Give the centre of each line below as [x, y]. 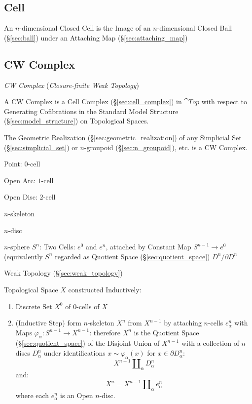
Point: [13, 164]
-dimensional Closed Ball [195, 28]
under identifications [74, 353]
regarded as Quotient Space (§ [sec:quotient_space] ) [132, 256]
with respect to [224, 101]
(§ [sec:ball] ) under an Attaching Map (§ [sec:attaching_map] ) [96, 37]
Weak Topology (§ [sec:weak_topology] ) [63, 273]
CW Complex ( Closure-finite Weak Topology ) [72, 85]
